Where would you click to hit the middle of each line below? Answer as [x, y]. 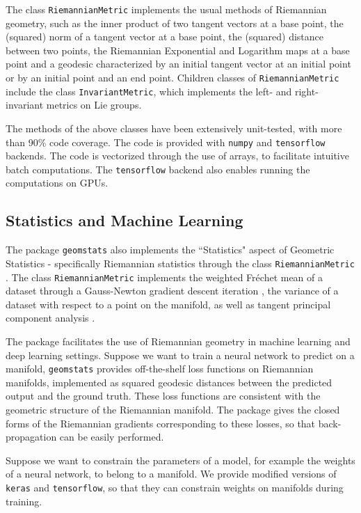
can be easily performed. [112, 437]
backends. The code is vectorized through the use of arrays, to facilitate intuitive [177, 156]
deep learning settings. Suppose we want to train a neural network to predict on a [180, 355]
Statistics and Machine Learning [125, 220]
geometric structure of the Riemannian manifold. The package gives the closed [173, 410]
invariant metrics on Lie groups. [74, 105]
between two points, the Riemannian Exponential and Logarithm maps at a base [178, 50]
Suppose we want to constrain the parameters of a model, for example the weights [180, 460]
